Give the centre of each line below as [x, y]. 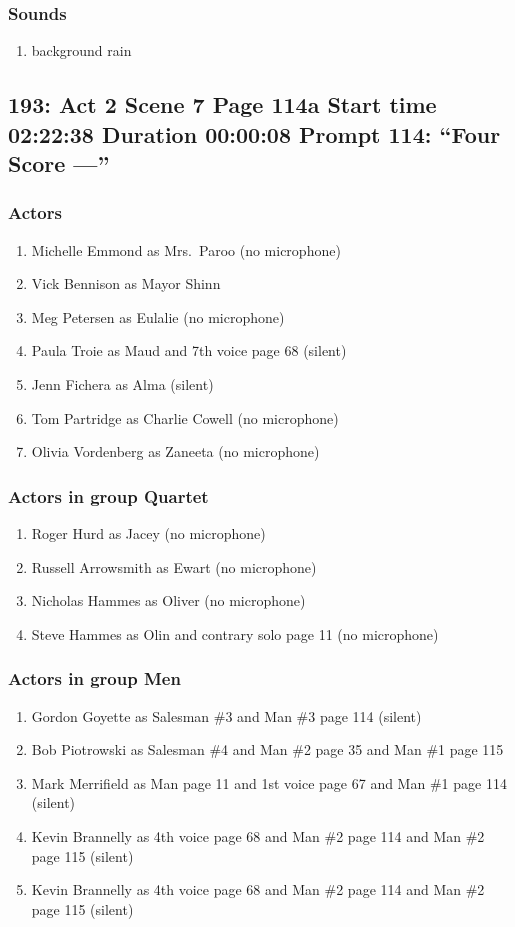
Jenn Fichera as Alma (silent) [122, 383]
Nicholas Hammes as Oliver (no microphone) [168, 600]
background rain [81, 50]
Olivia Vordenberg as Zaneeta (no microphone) [175, 451]
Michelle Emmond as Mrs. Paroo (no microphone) [186, 249]
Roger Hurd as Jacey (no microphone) [148, 532]
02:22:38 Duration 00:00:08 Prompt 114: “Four [254, 133]
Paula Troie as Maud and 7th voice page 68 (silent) [189, 350]
